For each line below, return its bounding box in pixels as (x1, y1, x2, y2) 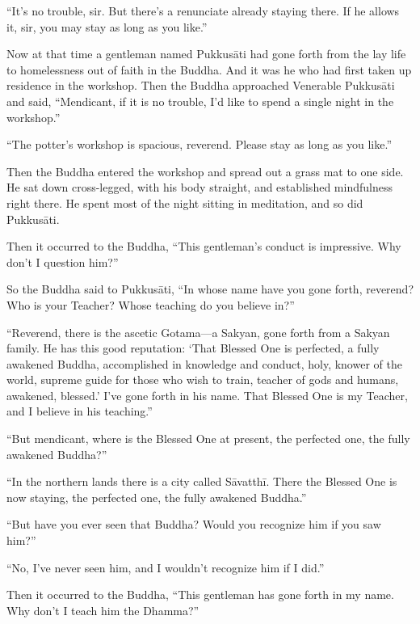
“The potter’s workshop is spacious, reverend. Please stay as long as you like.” (6, 136, 392, 153)
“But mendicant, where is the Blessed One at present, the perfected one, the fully (6, 430, 410, 447)
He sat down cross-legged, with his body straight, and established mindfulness (6, 179, 393, 196)
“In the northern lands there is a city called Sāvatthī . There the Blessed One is (6, 473, 397, 490)
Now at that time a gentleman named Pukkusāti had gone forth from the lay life (6, 45, 406, 62)
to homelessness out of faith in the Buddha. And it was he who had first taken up (6, 61, 412, 78)
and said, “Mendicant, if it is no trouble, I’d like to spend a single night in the (6, 92, 394, 109)
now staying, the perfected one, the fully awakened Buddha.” (6, 488, 307, 505)
